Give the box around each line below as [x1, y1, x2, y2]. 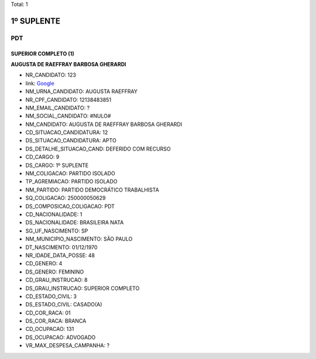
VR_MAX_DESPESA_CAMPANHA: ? [25, 342, 110, 349]
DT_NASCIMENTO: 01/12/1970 [25, 244, 98, 251]
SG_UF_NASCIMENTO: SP [25, 227, 88, 234]
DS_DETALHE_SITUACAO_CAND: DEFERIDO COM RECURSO [25, 145, 171, 152]
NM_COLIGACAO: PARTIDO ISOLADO [25, 170, 115, 177]
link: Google [25, 80, 55, 87]
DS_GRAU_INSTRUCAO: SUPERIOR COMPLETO [25, 285, 140, 292]
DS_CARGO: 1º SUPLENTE [25, 162, 89, 169]
